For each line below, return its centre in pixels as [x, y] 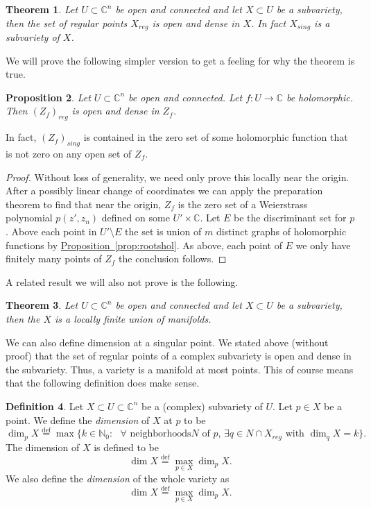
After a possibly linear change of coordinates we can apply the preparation [164, 190]
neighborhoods [161, 434]
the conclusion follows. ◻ [173, 259]
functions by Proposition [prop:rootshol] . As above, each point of [144, 245]
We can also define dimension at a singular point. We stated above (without [167, 342]
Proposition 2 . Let [48, 97]
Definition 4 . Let [45, 406]
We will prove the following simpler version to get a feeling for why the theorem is [180, 60]
